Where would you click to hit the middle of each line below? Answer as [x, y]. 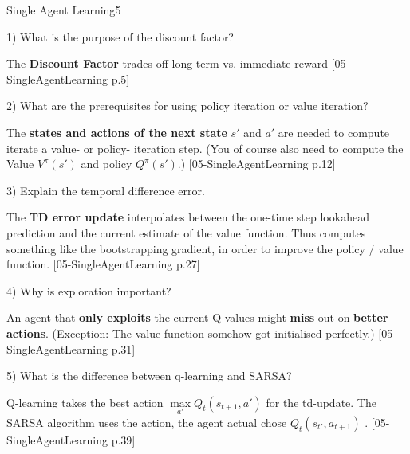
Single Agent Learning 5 [64, 10]
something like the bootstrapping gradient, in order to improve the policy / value [205, 248]
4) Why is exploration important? [89, 290]
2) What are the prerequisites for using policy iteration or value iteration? [187, 106]
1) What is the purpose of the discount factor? [120, 36]
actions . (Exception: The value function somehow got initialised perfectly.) [191, 333]
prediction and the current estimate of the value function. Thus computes [186, 232]
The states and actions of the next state [117, 132]
